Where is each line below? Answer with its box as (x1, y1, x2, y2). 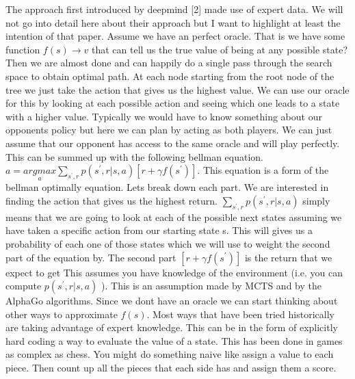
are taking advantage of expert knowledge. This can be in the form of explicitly (5, 320, 338, 335)
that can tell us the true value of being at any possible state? (91, 42, 348, 56)
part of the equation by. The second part (5, 250, 176, 264)
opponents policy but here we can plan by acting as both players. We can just (5, 122, 332, 137)
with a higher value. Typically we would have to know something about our (5, 109, 322, 123)
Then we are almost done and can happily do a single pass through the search (5, 55, 332, 70)
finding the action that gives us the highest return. (5, 193, 218, 207)
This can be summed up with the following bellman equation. (5, 149, 264, 164)
